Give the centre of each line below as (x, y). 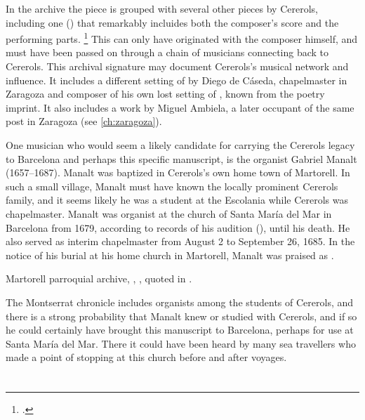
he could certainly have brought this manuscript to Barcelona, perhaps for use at (180, 330)
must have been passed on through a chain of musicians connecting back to (167, 52)
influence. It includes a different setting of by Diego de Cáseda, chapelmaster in (177, 80)
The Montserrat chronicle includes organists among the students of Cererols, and (180, 302)
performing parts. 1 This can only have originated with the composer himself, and (182, 38)
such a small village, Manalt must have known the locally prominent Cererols (172, 186)
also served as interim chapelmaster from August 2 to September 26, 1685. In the (180, 241)
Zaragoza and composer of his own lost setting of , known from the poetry (165, 94)
